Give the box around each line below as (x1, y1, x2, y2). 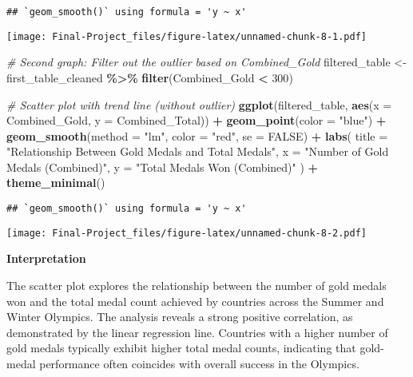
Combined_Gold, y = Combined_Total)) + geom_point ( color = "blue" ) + (6, 112, 387, 129)
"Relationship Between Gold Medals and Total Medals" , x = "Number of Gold (6, 143, 389, 160)
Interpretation (6, 250, 86, 267)
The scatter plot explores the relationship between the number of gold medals (6, 276, 387, 293)
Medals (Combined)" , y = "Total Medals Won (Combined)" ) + (6, 158, 319, 175)
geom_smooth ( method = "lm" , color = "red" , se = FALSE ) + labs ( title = (6, 127, 388, 144)
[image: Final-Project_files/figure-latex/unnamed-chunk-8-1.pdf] (6, 30, 367, 42)
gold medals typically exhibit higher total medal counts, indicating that (6, 339, 356, 356)
